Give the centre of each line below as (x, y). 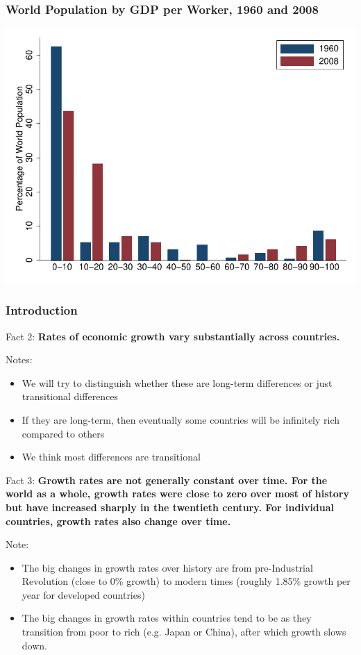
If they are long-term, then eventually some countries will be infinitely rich (181, 419)
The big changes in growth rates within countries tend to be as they (167, 618)
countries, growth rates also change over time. (118, 521)
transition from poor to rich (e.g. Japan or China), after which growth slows (184, 632)
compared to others (63, 433)
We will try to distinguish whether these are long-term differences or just (177, 382)
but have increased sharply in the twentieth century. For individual (170, 507)
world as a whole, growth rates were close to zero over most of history (177, 494)
